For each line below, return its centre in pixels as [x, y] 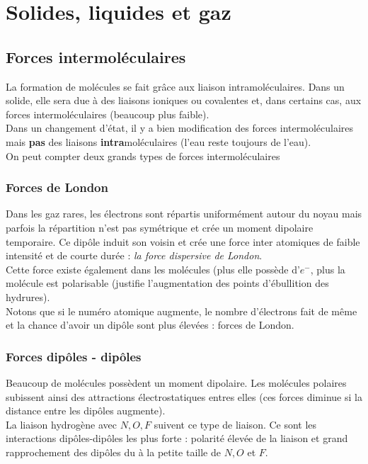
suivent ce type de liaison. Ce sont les [235, 424]
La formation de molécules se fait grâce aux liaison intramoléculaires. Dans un [175, 86]
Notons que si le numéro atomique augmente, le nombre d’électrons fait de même [182, 311]
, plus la [328, 269]
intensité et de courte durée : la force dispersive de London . [134, 255]
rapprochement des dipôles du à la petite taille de [113, 452]
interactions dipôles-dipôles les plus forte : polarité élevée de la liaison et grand [177, 438]
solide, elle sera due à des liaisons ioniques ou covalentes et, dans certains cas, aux [184, 100]
